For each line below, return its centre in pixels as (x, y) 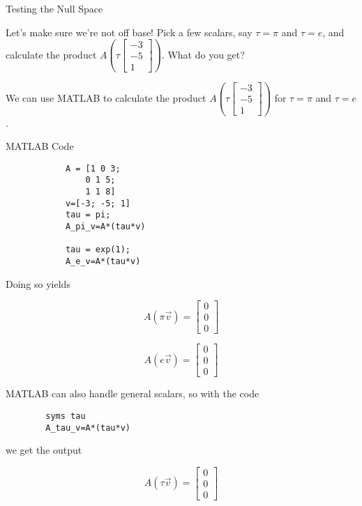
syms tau (66, 416)
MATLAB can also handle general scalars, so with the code (133, 393)
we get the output (44, 450)
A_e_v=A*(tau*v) (103, 261)
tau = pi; (88, 215)
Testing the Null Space (54, 8)
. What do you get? (203, 54)
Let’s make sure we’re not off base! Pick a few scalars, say (129, 32)
